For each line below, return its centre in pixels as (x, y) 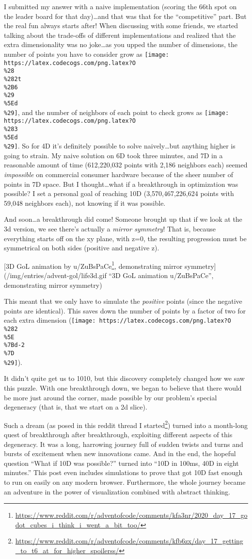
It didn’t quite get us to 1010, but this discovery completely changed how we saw (124, 378)
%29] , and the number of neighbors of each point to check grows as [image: (117, 112)
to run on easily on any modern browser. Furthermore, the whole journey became (125, 482)
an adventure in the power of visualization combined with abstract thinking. (117, 491)
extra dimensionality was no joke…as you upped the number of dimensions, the (121, 44)
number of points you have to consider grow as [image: (87, 54)
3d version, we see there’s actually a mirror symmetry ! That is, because (110, 229)
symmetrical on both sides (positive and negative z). (82, 248)
